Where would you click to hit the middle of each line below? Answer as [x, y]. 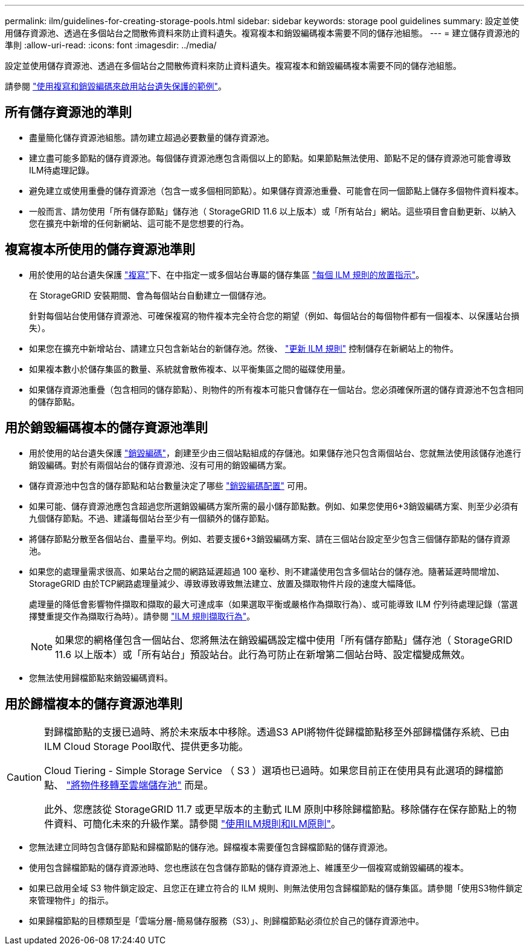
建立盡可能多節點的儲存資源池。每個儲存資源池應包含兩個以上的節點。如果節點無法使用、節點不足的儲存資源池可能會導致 [270, 158]
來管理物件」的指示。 [71, 900]
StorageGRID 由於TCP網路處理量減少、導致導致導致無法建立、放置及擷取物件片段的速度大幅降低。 [225, 583]
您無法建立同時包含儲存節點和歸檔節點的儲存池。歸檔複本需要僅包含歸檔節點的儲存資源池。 [211, 847]
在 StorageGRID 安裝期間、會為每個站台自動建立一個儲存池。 [150, 295]
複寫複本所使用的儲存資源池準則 [100, 250]
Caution [24, 777]
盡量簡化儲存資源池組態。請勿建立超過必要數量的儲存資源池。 [152, 137]
